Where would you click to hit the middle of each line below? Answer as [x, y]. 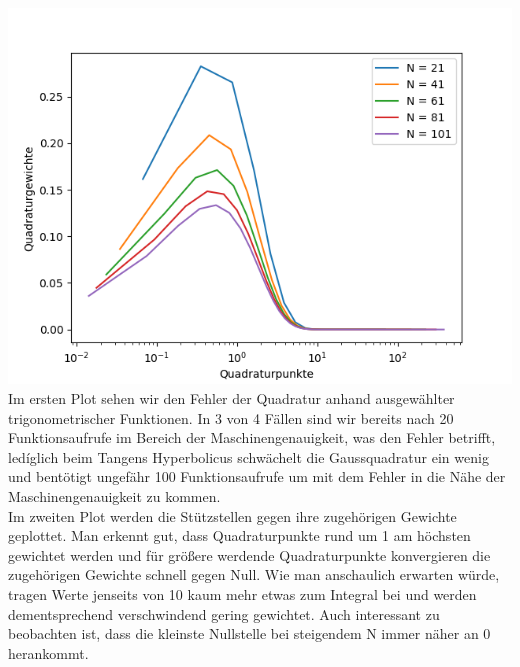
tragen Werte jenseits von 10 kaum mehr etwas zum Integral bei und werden [242, 593]
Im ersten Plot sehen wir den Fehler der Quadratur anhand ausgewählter [231, 398]
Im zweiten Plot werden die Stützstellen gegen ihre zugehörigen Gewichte [232, 515]
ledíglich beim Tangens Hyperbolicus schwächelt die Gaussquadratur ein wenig [248, 456]
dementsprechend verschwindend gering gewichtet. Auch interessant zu [224, 613]
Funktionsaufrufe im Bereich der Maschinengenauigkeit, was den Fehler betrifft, [252, 437]
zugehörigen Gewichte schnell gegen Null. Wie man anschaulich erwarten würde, [254, 574]
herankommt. [48, 652]
